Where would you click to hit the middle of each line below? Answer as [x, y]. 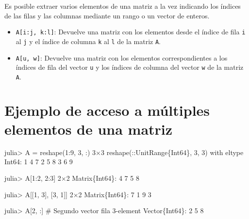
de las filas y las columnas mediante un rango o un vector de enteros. [107, 15]
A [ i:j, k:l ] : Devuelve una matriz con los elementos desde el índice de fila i [131, 32]
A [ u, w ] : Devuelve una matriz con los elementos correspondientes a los [122, 57]
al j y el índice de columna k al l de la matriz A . [88, 41]
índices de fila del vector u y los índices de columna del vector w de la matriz [130, 67]
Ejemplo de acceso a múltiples [107, 110]
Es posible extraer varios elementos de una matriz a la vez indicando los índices [123, 6]
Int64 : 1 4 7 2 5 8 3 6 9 [39, 162]
